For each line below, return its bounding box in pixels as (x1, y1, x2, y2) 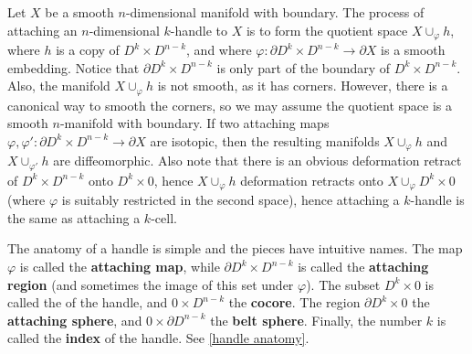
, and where (186, 40, 252, 59)
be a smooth (45, 3, 114, 21)
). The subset (306, 274, 381, 294)
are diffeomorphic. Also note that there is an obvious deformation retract (53, 151, 462, 170)
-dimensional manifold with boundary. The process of (125, 3, 425, 21)
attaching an (7, 20, 78, 39)
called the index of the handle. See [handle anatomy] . (7, 328, 309, 348)
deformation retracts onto (240, 170, 383, 189)
